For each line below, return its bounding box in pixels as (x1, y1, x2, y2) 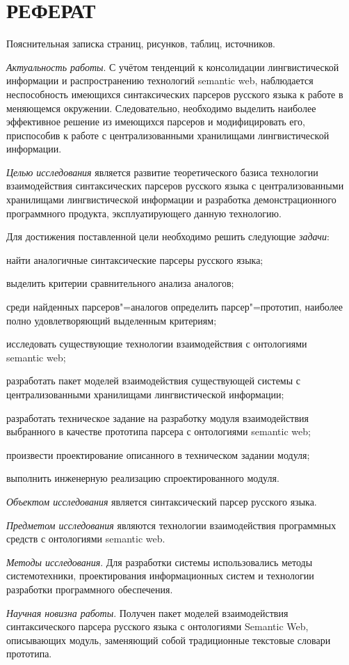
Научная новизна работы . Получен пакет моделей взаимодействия (6, 605, 289, 620)
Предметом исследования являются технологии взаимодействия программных (6, 517, 336, 532)
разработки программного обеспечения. (6, 581, 173, 596)
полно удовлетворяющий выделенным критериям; (6, 313, 217, 327)
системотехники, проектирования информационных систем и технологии (6, 568, 314, 583)
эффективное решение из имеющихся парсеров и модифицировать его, (6, 114, 305, 129)
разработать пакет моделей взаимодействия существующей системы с (6, 373, 301, 388)
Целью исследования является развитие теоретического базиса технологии (6, 164, 318, 179)
